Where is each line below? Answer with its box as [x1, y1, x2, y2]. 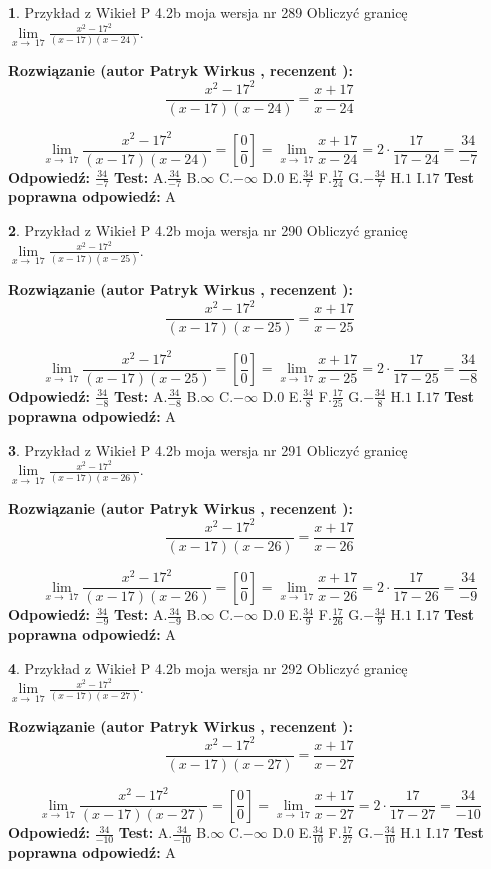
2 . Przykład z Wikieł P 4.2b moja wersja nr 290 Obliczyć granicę [8, 220, 408, 241]
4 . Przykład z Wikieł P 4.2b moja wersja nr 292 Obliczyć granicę [8, 657, 408, 678]
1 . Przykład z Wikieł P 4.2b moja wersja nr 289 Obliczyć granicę [8, 2, 408, 22]
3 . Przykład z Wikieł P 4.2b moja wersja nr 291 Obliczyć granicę [8, 439, 408, 460]
